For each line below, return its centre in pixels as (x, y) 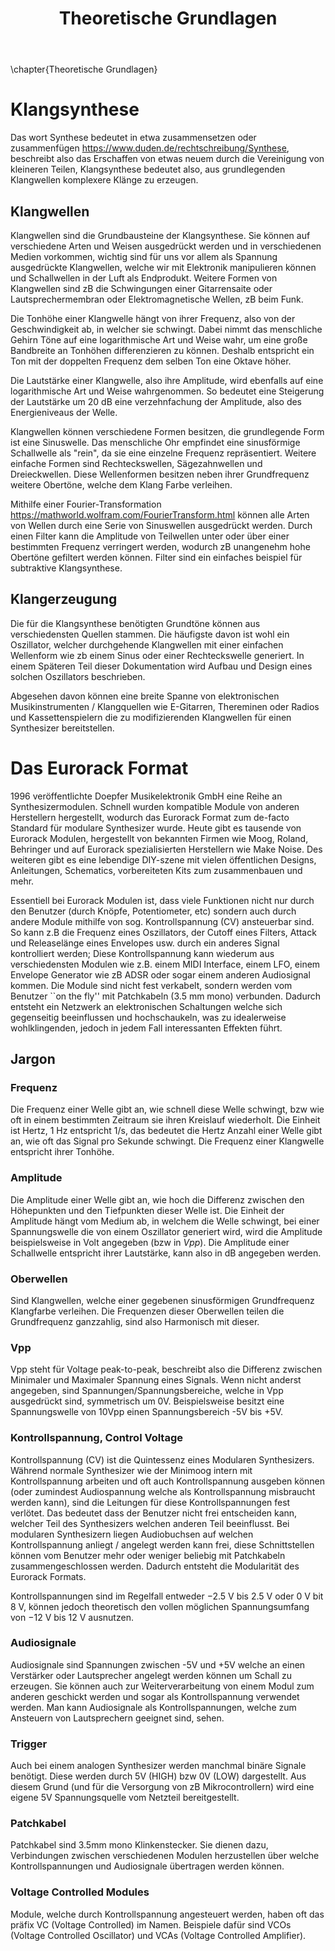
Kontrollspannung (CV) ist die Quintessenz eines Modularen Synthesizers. (162, 1459)
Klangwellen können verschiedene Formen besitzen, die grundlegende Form (167, 431)
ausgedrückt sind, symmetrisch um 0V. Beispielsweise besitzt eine (147, 1401)
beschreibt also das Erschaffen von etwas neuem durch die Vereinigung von (167, 159)
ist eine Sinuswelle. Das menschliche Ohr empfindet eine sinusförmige (155, 442)
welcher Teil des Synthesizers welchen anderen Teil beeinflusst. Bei (150, 1523)
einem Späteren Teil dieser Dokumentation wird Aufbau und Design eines (161, 666)
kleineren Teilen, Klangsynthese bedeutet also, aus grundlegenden (148, 169)
